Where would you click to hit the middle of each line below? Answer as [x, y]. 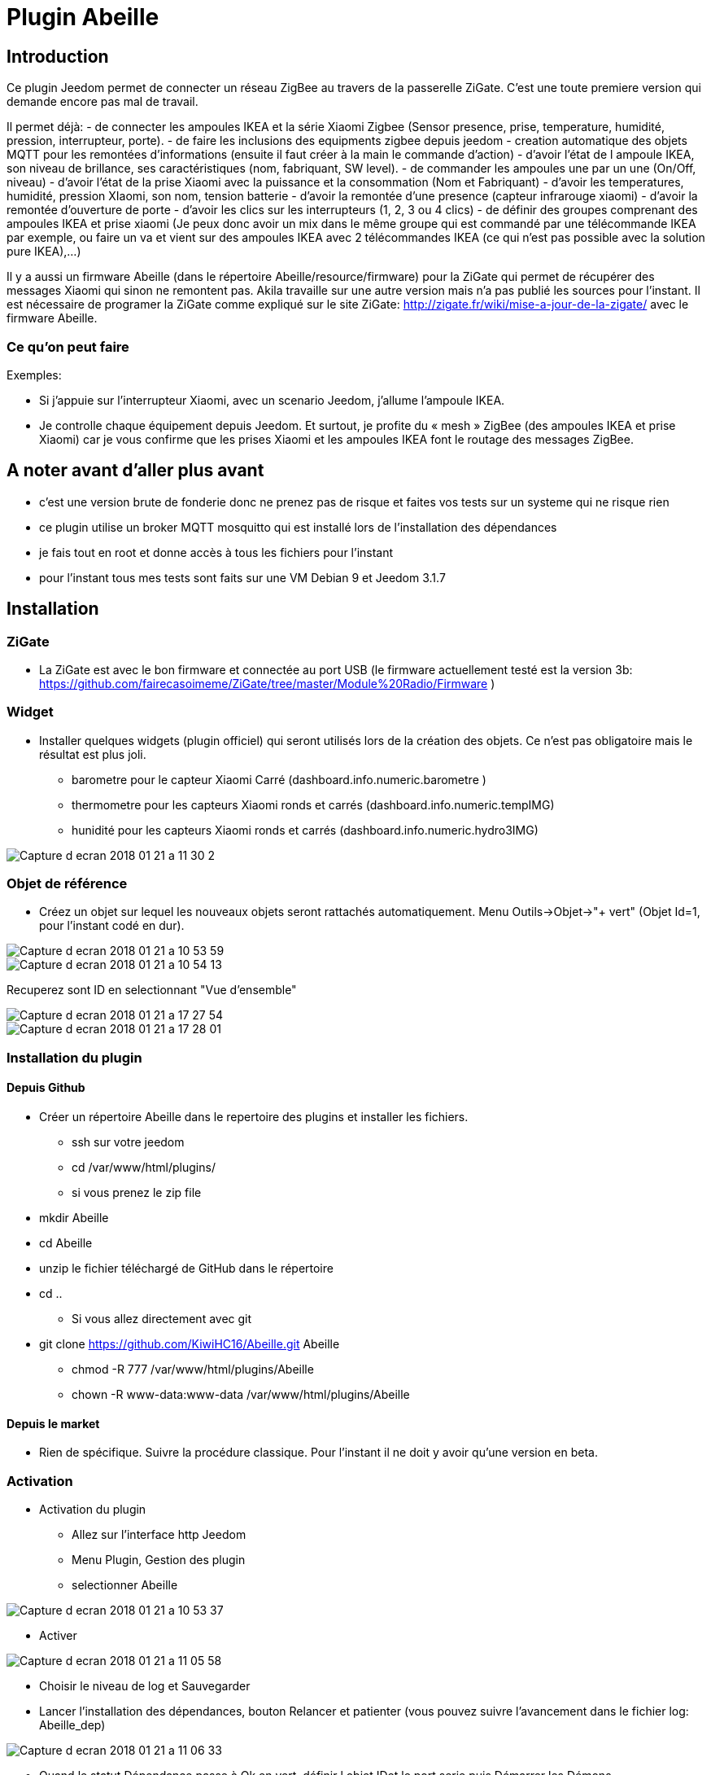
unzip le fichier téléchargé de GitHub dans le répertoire [186, 1269]
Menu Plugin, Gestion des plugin [159, 1560]
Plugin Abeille [83, 17]
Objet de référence [67, 884]
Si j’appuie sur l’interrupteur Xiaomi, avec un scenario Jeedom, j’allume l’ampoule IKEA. [272, 400]
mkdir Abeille [74, 1218]
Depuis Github [46, 1088]
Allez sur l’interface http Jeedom [159, 1535]
